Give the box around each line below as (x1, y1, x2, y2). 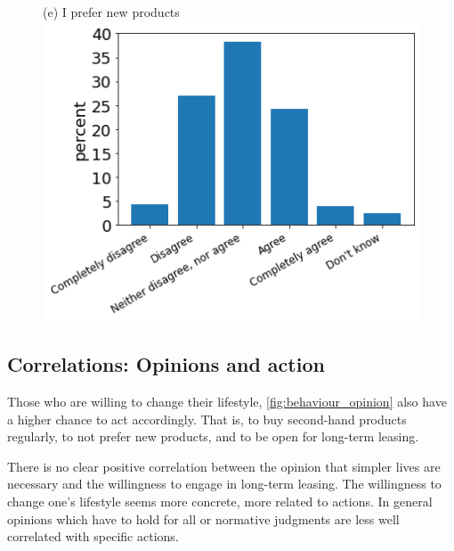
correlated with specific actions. (7, 527, 179, 546)
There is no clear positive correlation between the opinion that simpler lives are (7, 456, 441, 475)
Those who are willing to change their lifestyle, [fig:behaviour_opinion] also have (7, 392, 447, 410)
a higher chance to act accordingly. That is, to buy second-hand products (7, 409, 407, 428)
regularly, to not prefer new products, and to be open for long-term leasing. (7, 427, 419, 446)
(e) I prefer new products (43, 3, 180, 21)
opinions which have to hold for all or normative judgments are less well (7, 509, 400, 528)
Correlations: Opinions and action (7, 350, 325, 378)
